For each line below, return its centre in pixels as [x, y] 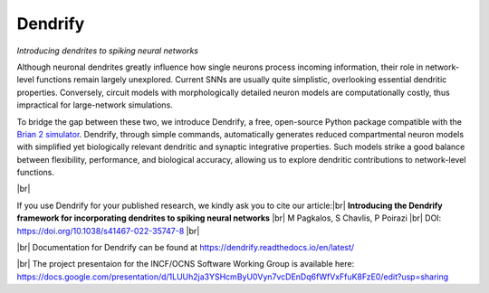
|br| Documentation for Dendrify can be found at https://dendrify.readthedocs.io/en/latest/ [186, 248]
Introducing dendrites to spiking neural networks [108, 51]
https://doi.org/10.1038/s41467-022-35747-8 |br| [108, 231]
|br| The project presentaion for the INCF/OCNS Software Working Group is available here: [186, 264]
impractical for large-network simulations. [95, 105]
